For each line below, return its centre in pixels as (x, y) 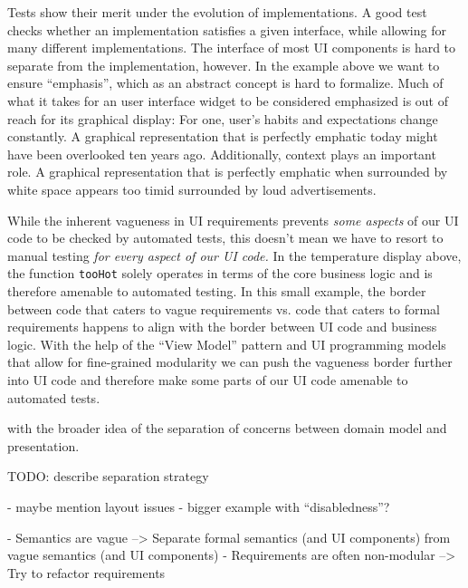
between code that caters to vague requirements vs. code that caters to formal (224, 308)
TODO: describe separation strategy (108, 476)
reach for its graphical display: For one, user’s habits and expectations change (223, 118)
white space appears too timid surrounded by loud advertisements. (192, 189)
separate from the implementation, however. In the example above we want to (224, 65)
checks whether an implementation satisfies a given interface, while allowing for (227, 29)
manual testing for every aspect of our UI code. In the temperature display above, (234, 255)
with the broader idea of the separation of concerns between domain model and (227, 428)
